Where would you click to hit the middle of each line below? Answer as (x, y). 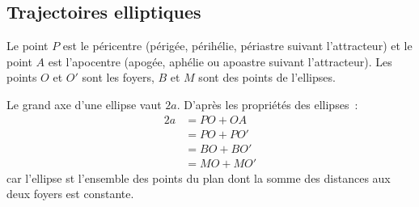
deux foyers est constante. (70, 194)
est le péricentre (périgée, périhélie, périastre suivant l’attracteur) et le (237, 46)
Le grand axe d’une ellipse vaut (84, 104)
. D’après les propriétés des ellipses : (267, 104)
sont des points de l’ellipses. (267, 77)
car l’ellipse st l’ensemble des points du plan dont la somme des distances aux (199, 177)
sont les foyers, (118, 77)
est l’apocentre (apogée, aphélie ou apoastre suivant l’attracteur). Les (220, 61)
